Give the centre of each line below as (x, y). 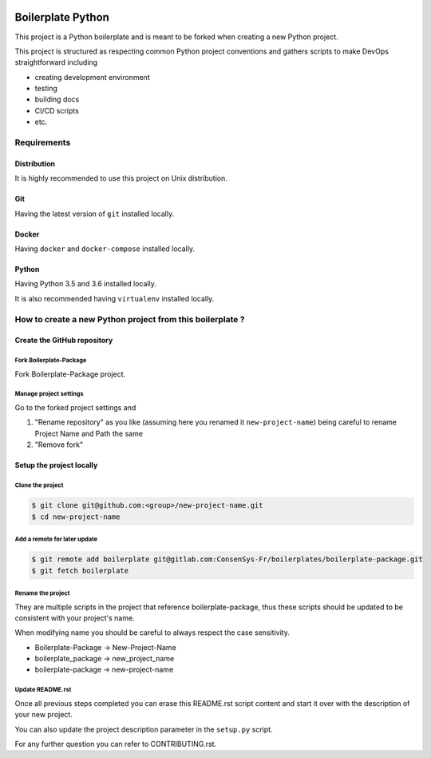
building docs (57, 99)
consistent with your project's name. (75, 618)
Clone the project (39, 485)
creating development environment (93, 77)
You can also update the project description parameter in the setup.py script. (144, 729)
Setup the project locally (56, 465)
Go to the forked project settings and (75, 408)
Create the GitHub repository (64, 341)
